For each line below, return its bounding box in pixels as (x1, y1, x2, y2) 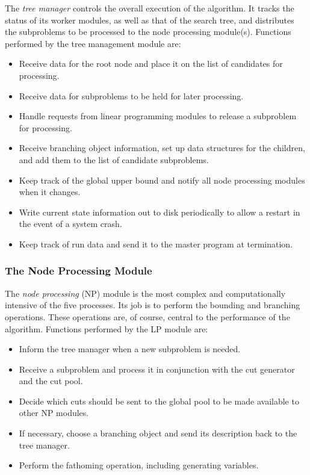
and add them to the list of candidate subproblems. (19, 153, 209, 166)
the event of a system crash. (19, 217, 122, 230)
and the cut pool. (19, 374, 83, 387)
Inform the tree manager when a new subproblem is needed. (19, 343, 241, 355)
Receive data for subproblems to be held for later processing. (19, 89, 244, 102)
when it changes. (19, 185, 81, 198)
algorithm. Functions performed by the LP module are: (5, 322, 208, 335)
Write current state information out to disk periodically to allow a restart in (19, 205, 300, 218)
